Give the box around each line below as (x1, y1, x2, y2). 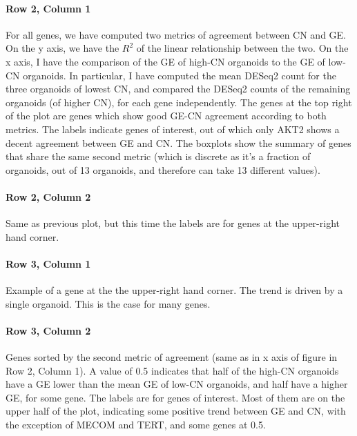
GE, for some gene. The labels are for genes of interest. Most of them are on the (6, 390, 345, 404)
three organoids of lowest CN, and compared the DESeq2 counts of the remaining (6, 81, 351, 96)
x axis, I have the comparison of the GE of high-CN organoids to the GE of (6, 54, 325, 68)
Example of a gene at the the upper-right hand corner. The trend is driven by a (6, 283, 343, 297)
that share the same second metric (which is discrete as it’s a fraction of (6, 149, 311, 163)
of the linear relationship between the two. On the (136, 41, 349, 55)
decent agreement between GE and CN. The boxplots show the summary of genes (6, 135, 351, 150)
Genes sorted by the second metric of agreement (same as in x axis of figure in (6, 350, 338, 364)
